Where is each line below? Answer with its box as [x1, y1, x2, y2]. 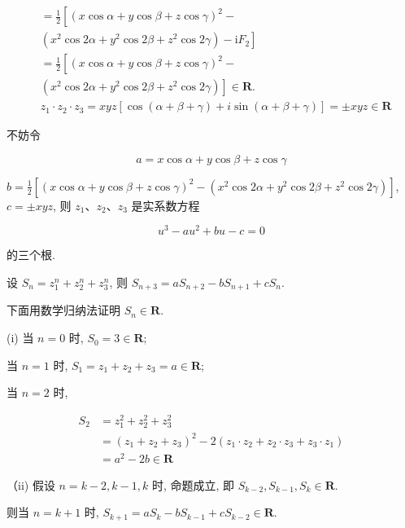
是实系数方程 [131, 196, 200, 213]
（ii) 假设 [7, 476, 55, 493]
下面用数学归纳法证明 [7, 301, 120, 319]
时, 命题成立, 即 [151, 476, 235, 493]
